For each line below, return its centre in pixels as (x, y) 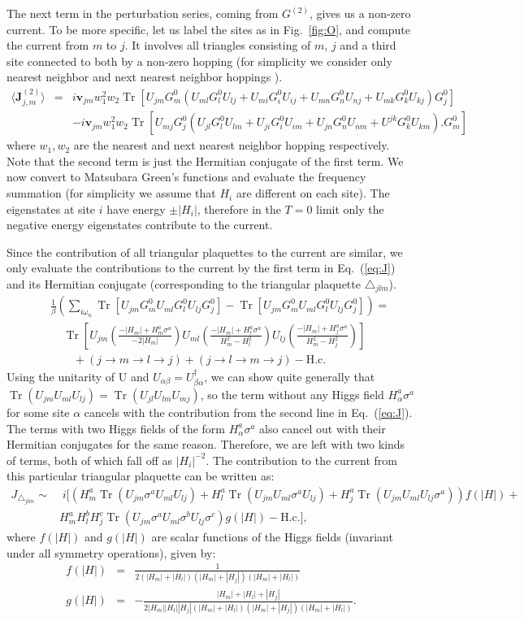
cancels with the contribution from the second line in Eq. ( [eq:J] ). (248, 412)
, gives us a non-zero (360, 13)
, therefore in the (239, 208)
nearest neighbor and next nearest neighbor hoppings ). (145, 77)
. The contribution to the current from (301, 460)
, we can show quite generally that (290, 376)
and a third (368, 45)
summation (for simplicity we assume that (111, 193)
